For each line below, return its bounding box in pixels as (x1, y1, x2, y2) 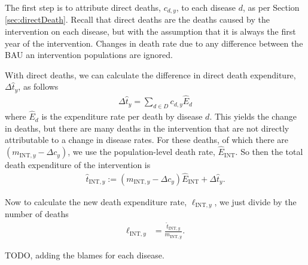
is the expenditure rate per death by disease (41, 110, 203, 123)
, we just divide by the (214, 195, 297, 208)
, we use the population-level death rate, (68, 145, 215, 158)
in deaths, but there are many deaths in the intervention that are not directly (5, 121, 289, 134)
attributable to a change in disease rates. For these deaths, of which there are (5, 133, 289, 146)
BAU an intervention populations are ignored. (5, 48, 173, 61)
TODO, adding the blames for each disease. (5, 248, 164, 261)
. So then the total (235, 145, 303, 158)
